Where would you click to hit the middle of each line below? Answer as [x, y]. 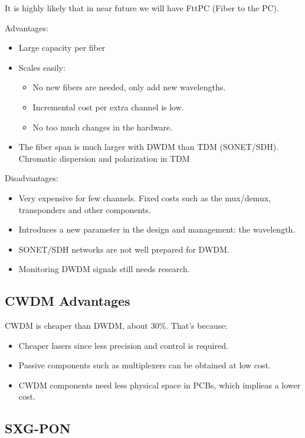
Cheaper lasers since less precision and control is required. [123, 345]
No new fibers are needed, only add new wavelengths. [129, 87]
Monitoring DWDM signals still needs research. [104, 269]
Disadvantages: [32, 178]
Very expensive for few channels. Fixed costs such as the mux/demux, [145, 197]
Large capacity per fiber [62, 48]
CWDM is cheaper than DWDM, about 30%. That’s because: [116, 326]
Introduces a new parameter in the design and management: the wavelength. [157, 229]
